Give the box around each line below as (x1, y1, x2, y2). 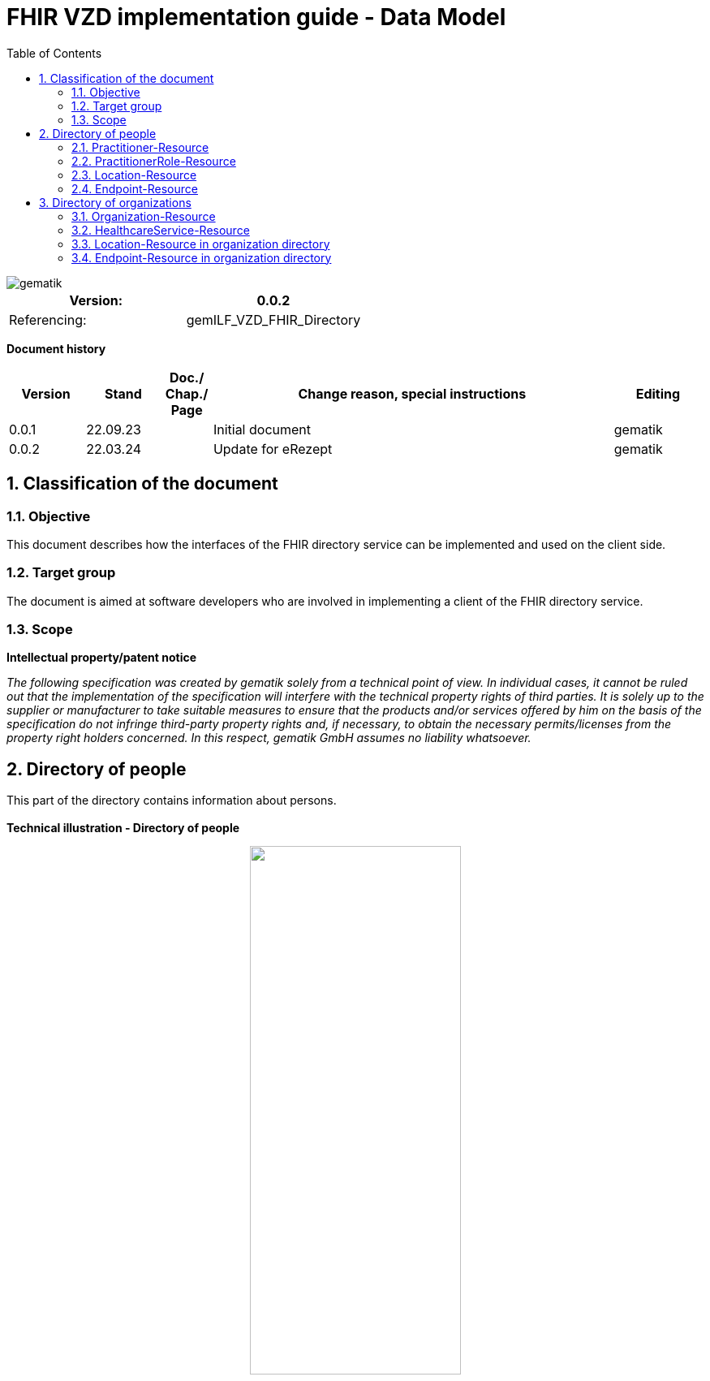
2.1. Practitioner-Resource (71, 140, 209, 154)
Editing (635, 385, 681, 402)
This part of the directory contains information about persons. (6, 793, 337, 808)
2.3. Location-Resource (71, 167, 197, 182)
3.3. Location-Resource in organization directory (71, 236, 330, 251)
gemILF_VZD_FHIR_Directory (186, 311, 361, 328)
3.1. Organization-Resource (71, 209, 216, 223)
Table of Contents (6, 45, 102, 60)
